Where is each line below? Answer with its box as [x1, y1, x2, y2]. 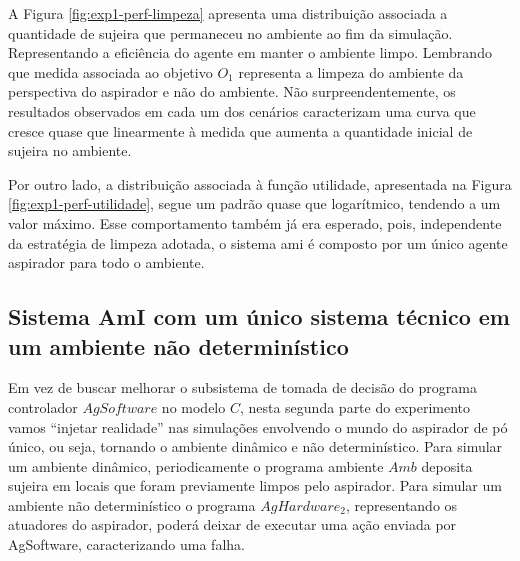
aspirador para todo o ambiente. [8, 252, 205, 273]
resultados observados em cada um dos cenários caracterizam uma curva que [8, 100, 476, 121]
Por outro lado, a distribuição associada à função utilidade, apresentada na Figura [8, 173, 512, 194]
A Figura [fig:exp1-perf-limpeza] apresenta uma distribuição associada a [8, 3, 448, 23]
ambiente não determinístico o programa [8, 494, 256, 515]
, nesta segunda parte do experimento [239, 396, 470, 417]
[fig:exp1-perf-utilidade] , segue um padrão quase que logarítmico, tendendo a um [8, 193, 501, 214]
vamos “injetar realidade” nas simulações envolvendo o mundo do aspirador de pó [8, 416, 508, 437]
